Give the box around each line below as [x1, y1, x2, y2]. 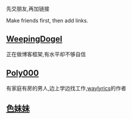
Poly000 [6, 68, 39, 78]
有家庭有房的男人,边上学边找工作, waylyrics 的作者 [6, 85, 127, 92]
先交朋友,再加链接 [6, 5, 50, 12]
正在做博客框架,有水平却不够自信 [6, 50, 86, 57]
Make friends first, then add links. [6, 17, 89, 24]
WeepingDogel [6, 34, 62, 44]
